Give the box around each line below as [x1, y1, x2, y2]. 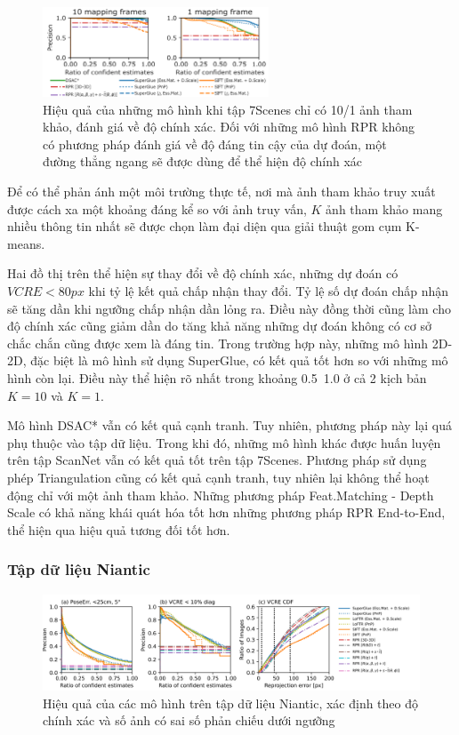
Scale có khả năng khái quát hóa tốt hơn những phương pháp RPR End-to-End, [7, 503, 446, 522]
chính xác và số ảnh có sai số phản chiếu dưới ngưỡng [43, 711, 335, 730]
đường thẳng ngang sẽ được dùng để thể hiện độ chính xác [43, 152, 363, 171]
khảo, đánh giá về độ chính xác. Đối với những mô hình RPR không [43, 117, 415, 136]
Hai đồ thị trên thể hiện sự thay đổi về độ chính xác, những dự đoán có [7, 264, 399, 283]
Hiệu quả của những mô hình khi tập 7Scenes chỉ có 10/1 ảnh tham [43, 100, 413, 118]
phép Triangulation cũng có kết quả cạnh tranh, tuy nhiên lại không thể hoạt [7, 467, 430, 486]
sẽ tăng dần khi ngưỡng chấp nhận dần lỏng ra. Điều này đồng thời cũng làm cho [7, 299, 451, 317]
